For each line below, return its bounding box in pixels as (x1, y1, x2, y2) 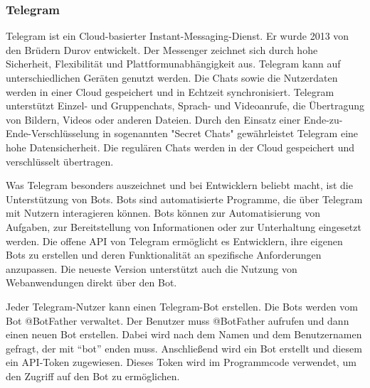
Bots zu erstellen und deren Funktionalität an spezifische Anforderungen (6, 247, 322, 262)
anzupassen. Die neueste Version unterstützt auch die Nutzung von (6, 261, 297, 276)
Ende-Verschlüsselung (6, 126, 100, 141)
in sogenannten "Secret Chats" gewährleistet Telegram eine (102, 126, 359, 141)
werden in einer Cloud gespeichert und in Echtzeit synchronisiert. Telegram (6, 84, 334, 99)
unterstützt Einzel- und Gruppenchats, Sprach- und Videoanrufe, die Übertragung (6, 98, 364, 113)
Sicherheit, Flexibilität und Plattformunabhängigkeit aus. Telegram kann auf (6, 56, 341, 71)
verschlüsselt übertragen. (6, 153, 114, 168)
